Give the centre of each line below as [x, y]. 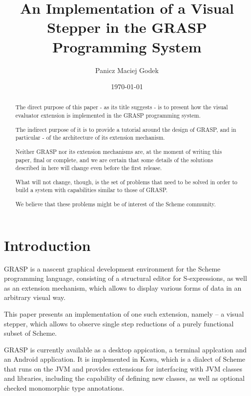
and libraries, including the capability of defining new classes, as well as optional [124, 378]
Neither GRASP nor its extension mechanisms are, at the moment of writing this [119, 151]
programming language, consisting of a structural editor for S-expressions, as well [125, 278]
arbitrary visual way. [35, 297]
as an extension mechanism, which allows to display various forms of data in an [123, 287]
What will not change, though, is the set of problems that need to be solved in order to [126, 182]
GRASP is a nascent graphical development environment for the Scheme [112, 268]
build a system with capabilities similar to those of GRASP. [92, 190]
